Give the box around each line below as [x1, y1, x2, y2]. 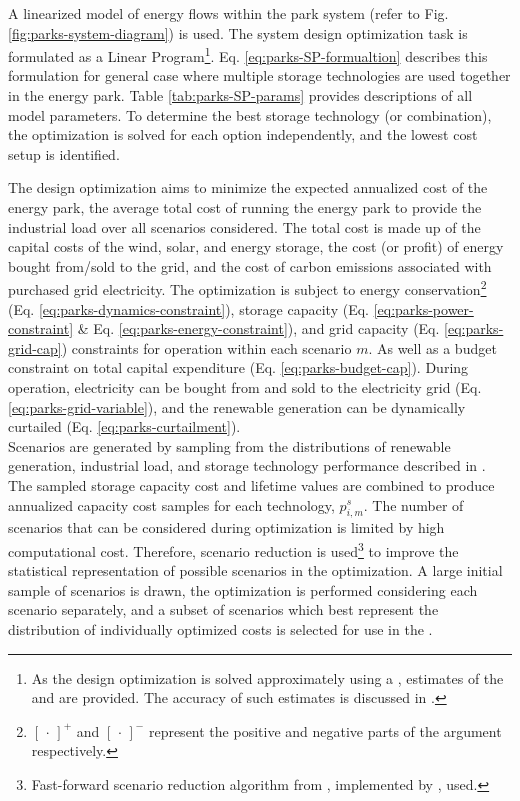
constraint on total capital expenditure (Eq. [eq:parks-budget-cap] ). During [8, 357, 469, 378]
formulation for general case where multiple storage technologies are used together [8, 65, 511, 86]
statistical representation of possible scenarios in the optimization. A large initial [8, 560, 503, 581]
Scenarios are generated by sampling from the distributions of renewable [8, 435, 451, 456]
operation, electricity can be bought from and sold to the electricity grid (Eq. [8, 377, 482, 397]
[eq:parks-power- [373, 298, 474, 319]
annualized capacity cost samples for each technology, [8, 494, 335, 515]
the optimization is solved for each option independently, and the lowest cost [8, 124, 478, 145]
